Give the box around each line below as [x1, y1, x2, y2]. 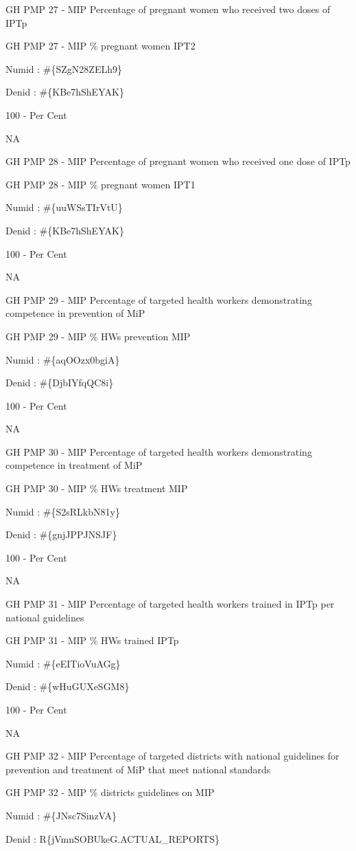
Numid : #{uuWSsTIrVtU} [5, 200, 123, 214]
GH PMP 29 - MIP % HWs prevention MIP [5, 329, 191, 343]
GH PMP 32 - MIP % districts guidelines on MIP [5, 785, 215, 799]
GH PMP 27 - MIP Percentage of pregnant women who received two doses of [5, 2, 331, 16]
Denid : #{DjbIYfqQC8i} [5, 375, 114, 390]
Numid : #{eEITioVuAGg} [5, 656, 121, 670]
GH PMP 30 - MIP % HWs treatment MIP [5, 481, 188, 496]
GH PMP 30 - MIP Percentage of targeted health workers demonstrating [5, 444, 312, 458]
